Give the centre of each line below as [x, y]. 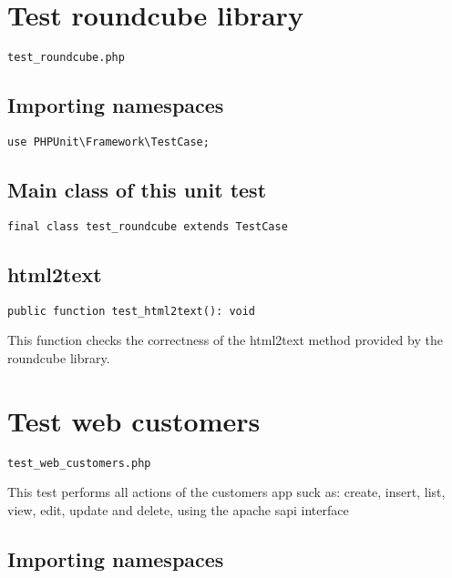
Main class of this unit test [137, 190]
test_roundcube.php [66, 58]
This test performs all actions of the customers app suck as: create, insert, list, [226, 492]
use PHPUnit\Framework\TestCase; [108, 142]
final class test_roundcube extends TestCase [148, 226]
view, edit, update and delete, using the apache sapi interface [178, 509]
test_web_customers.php [79, 463]
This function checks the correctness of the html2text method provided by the [225, 340]
